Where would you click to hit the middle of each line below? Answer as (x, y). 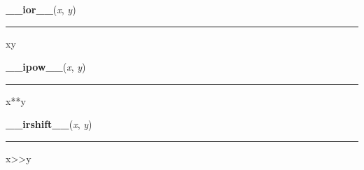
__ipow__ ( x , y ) (46, 67)
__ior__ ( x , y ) (41, 9)
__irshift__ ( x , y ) (49, 124)
